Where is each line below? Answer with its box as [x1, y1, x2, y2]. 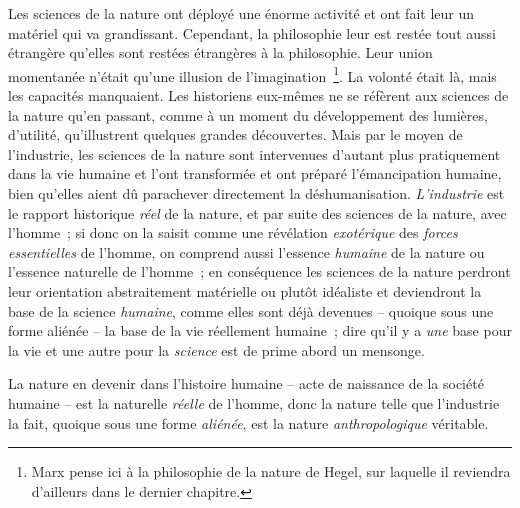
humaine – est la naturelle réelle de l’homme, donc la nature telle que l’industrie [8, 392, 500, 413]
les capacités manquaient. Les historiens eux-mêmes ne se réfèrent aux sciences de [8, 85, 509, 106]
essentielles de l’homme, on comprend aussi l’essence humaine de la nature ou [8, 241, 485, 262]
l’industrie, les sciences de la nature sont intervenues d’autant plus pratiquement [8, 143, 501, 164]
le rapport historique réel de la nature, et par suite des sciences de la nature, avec [8, 202, 507, 223]
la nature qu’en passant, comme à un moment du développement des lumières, [8, 104, 488, 125]
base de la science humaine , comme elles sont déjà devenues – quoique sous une [8, 300, 494, 321]
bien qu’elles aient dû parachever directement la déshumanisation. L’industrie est [8, 183, 505, 203]
